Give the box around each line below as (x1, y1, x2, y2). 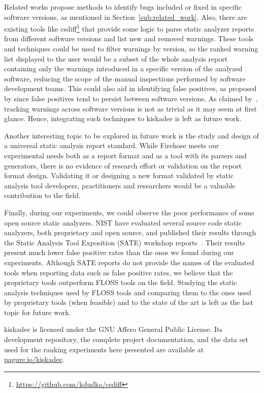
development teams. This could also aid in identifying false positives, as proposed (4, 83, 257, 94)
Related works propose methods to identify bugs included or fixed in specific (4, 2, 242, 12)
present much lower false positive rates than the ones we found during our (4, 247, 234, 258)
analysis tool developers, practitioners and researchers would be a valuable (4, 180, 236, 190)
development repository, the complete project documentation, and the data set (4, 334, 248, 345)
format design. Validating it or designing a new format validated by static (4, 170, 234, 181)
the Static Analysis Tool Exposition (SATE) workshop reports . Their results (4, 237, 245, 247)
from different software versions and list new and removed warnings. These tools (4, 33, 254, 44)
